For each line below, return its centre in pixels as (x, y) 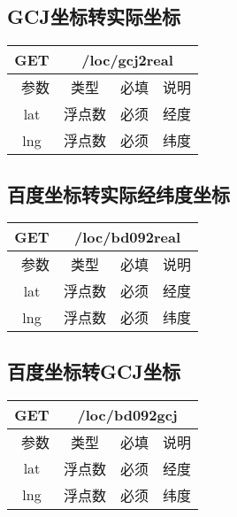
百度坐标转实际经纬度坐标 (119, 193)
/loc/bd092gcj (127, 414)
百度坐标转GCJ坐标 (94, 370)
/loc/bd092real (128, 237)
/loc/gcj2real (127, 60)
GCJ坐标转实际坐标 (94, 16)
